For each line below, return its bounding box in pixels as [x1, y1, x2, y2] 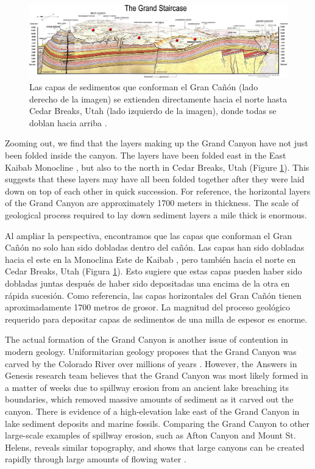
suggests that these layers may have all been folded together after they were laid [5, 173, 305, 185]
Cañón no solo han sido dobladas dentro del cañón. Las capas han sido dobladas [5, 241, 305, 254]
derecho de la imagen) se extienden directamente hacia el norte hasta [29, 92, 287, 105]
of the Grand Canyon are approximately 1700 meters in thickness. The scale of [5, 196, 299, 209]
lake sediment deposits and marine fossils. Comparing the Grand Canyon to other [5, 417, 310, 429]
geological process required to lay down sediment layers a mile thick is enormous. [5, 209, 307, 221]
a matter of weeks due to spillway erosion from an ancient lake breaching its [5, 381, 289, 393]
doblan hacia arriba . [29, 116, 107, 129]
